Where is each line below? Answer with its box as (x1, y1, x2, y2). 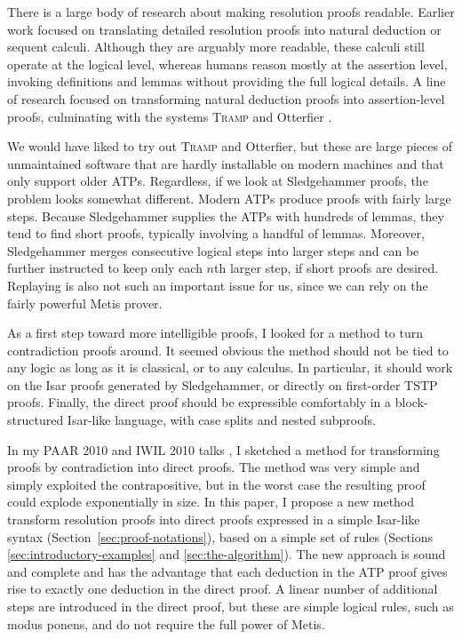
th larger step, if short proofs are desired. (214, 259, 439, 277)
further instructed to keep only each (7, 259, 203, 277)
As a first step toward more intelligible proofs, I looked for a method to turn (7, 323, 423, 342)
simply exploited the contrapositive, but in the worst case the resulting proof (7, 475, 426, 493)
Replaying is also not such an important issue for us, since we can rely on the (7, 276, 428, 294)
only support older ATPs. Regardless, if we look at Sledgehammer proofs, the (7, 172, 428, 190)
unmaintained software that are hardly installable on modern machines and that (7, 154, 444, 172)
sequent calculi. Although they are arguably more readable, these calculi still (7, 37, 425, 56)
